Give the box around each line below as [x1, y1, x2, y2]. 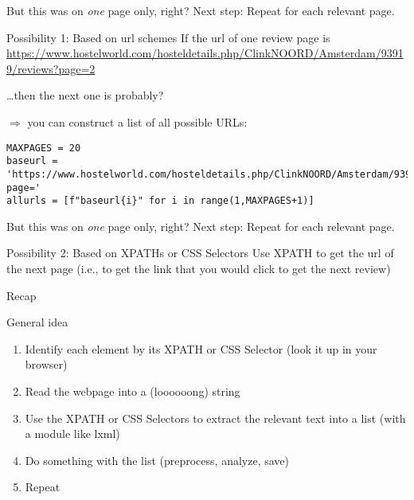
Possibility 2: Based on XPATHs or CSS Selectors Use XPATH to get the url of [6, 244, 394, 261]
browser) [25, 356, 68, 373]
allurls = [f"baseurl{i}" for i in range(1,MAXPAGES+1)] [6, 195, 314, 207]
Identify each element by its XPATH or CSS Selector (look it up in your [25, 340, 377, 357]
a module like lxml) [25, 425, 120, 442]
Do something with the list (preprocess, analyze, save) [25, 451, 289, 468]
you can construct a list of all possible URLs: [27, 113, 248, 130]
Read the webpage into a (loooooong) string [25, 383, 240, 399]
